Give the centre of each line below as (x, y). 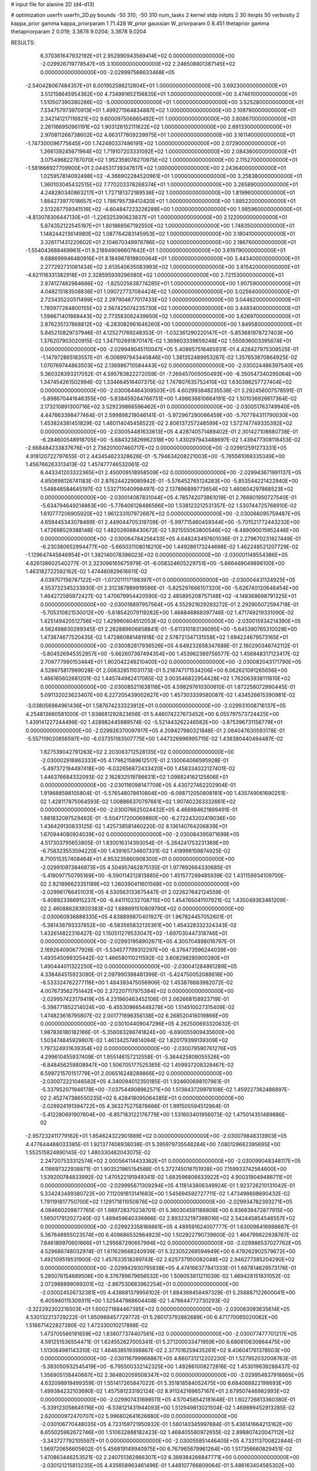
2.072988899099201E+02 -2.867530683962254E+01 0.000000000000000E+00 (139, 1284)
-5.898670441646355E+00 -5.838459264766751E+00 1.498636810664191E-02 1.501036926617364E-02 (169, 398)
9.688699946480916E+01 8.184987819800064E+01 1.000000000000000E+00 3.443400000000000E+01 (170, 258)
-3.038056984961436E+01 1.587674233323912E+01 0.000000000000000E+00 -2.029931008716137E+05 (156, 705)
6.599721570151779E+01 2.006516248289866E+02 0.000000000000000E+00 (136, 1073)
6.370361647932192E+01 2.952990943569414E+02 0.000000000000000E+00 (137, 55)
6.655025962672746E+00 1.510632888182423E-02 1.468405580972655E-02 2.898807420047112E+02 (167, 1432)
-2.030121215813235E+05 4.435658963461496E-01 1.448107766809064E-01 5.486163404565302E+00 (167, 1465)
